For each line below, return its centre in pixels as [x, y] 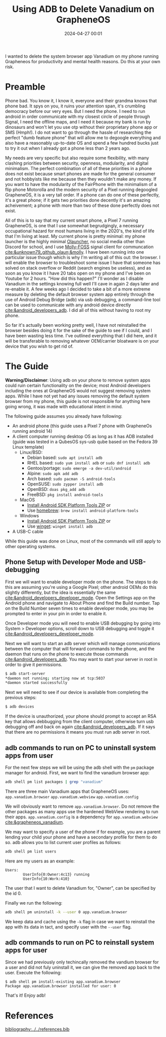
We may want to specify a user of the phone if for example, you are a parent [83, 832]
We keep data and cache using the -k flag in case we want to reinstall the [80, 922]
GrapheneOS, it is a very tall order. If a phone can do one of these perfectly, [83, 194]
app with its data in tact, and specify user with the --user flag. [69, 927]
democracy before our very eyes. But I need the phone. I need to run [75, 111]
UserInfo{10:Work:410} [46, 879]
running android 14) [32, 431]
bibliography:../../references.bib [37, 1029]
